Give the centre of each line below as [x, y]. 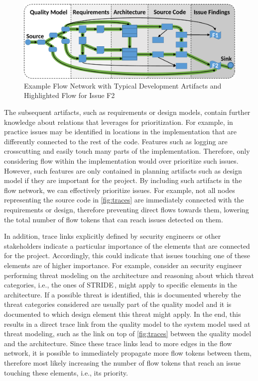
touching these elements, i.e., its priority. [66, 372]
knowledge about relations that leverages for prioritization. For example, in [119, 122]
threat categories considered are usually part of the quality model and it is [118, 304]
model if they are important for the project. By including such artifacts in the [123, 180]
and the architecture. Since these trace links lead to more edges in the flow [118, 343]
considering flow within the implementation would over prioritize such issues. [121, 161]
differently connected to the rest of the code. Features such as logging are [116, 141]
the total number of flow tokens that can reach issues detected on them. [114, 219]
